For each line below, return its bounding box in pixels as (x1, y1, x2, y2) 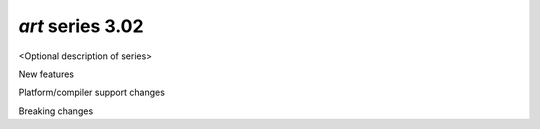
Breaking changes (18, 105, 94, 117)
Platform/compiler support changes (18, 86, 165, 99)
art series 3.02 (18, 15, 144, 37)
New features (18, 68, 75, 80)
